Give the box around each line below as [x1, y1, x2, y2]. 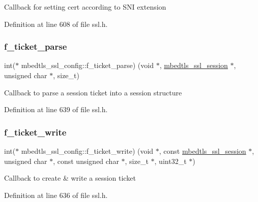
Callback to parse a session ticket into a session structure [4, 87, 182, 97]
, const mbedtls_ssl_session [159, 146, 246, 156]
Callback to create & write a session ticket [4, 173, 136, 183]
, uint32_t [154, 155, 187, 166]
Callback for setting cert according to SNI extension [4, 2, 166, 12]
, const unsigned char [53, 155, 119, 166]
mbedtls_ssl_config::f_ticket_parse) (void [21, 60, 154, 71]
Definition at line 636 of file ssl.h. [4, 189, 108, 200]
